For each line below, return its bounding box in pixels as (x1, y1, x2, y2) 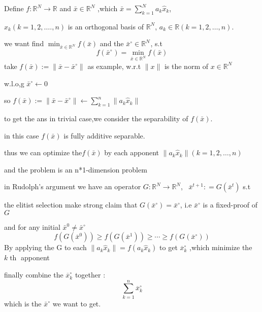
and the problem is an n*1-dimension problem (4, 164, 147, 175)
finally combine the (4, 269, 63, 280)
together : (75, 269, 106, 280)
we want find (4, 38, 44, 49)
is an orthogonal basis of (68, 21, 144, 31)
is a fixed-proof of (203, 199, 258, 210)
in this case (4, 130, 39, 141)
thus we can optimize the (4, 147, 82, 158)
